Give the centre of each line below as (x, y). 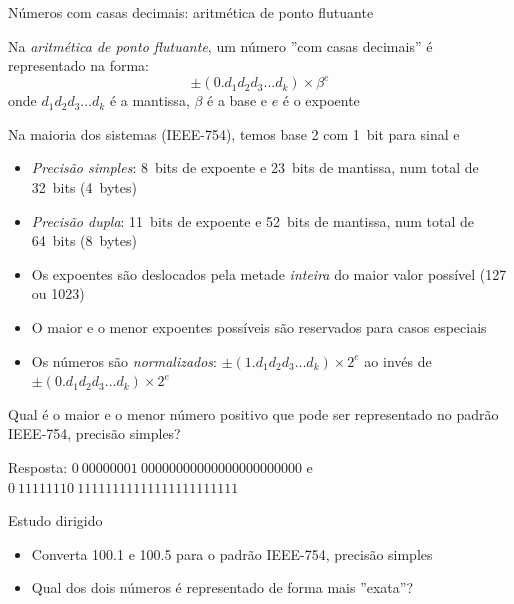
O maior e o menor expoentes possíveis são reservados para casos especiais (259, 327)
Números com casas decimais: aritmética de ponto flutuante (191, 12)
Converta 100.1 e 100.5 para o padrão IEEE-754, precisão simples (232, 553)
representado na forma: (78, 65)
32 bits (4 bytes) (84, 187)
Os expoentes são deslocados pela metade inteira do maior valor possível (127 (269, 273)
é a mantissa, (149, 100)
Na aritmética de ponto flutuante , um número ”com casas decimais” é (220, 45)
